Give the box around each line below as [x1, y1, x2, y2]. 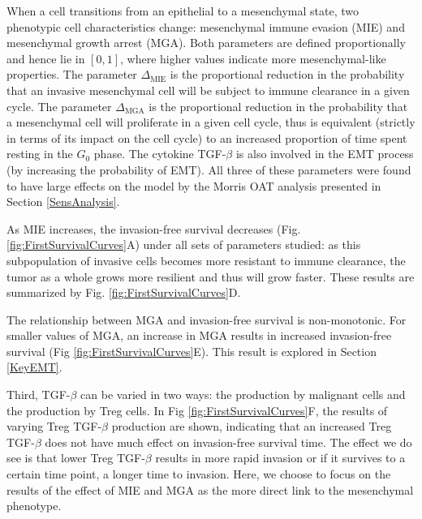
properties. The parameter [6, 66, 137, 83]
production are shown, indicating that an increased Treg [111, 418, 392, 435]
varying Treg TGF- [6, 418, 102, 435]
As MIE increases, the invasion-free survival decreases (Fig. [6, 220, 301, 237]
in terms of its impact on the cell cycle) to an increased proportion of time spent [6, 129, 407, 146]
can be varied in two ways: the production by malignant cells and [80, 386, 406, 403]
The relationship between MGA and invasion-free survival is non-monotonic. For [6, 311, 407, 328]
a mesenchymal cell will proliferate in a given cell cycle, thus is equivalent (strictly [6, 114, 416, 131]
